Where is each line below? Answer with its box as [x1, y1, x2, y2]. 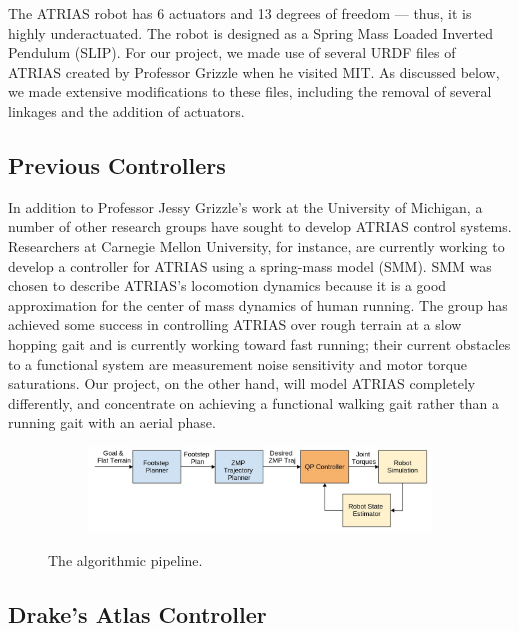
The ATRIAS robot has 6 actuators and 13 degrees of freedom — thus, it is [8, 3, 472, 23]
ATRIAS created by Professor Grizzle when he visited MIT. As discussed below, [8, 61, 500, 82]
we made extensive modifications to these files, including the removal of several [8, 81, 492, 102]
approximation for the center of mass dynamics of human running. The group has [8, 294, 508, 315]
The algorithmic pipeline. [48, 549, 203, 570]
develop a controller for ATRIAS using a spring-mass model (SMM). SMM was [8, 255, 492, 276]
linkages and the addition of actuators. [8, 100, 245, 121]
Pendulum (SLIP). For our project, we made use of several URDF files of [8, 42, 456, 63]
